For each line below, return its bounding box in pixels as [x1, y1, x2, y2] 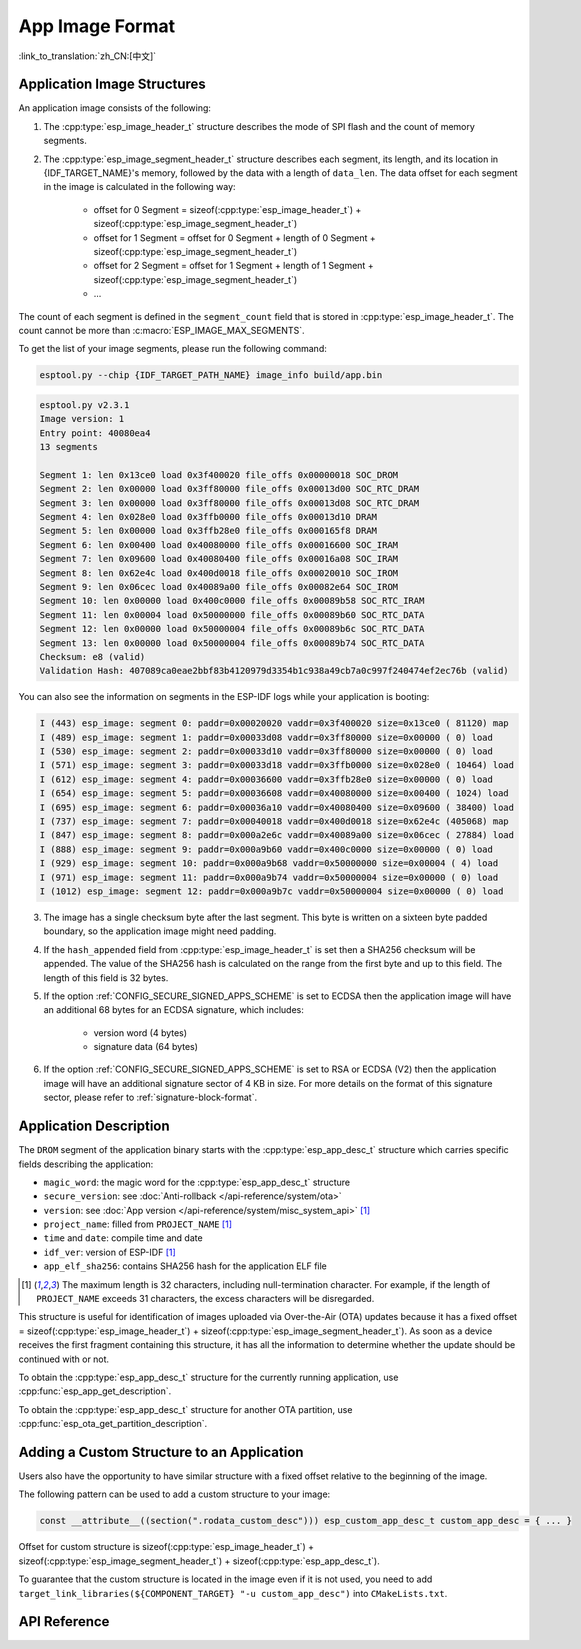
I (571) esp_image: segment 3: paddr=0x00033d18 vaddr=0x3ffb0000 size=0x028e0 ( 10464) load [39, 760, 515, 771]
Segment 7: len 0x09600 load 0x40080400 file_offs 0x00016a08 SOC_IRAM [39, 553, 399, 565]
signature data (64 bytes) [93, 1041, 199, 1053]
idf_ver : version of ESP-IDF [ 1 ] [43, 1246, 177, 1258]
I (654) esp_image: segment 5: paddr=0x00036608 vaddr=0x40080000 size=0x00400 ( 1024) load [39, 788, 509, 799]
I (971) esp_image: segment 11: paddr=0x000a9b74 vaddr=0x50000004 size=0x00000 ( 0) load [39, 871, 499, 883]
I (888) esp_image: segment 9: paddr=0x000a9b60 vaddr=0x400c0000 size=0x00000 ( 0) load [39, 843, 494, 855]
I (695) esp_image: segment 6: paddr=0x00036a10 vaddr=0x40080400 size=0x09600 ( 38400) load [39, 801, 515, 813]
